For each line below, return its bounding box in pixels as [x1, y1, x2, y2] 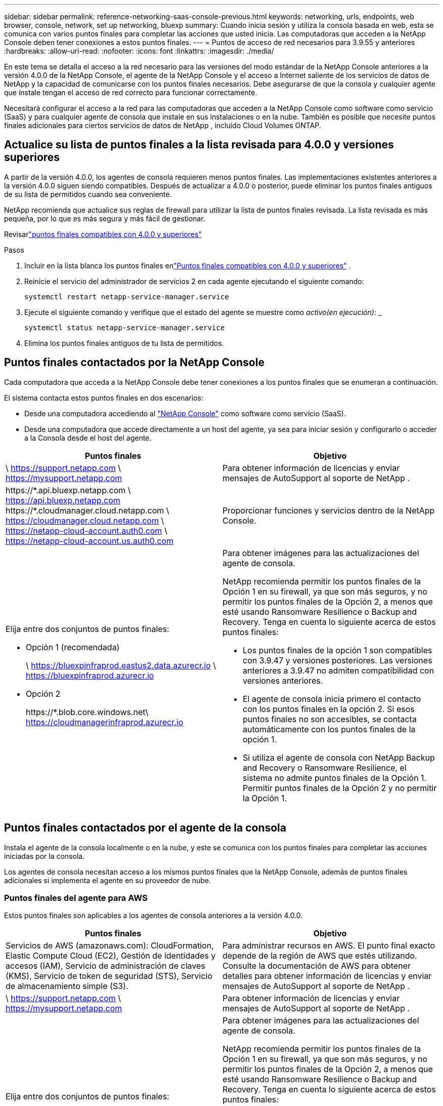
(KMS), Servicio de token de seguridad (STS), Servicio [6, 971, 212, 981]
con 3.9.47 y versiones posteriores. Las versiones [243, 655, 432, 665]
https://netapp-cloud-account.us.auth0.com [6, 535, 173, 546]
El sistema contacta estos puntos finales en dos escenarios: [4, 393, 203, 402]
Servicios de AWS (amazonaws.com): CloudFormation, [6, 940, 214, 951]
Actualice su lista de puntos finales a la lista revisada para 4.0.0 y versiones [4, 138, 394, 151]
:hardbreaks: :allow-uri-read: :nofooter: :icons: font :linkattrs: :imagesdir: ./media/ [4, 47, 274, 55]
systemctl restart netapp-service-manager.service [24, 292, 229, 301]
